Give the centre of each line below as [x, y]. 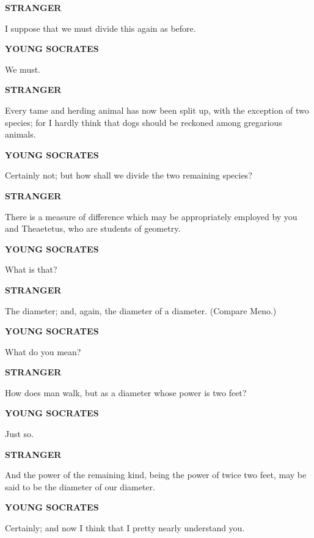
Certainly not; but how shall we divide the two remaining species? [129, 175]
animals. [20, 134]
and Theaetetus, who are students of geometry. [93, 228]
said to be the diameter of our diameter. [80, 486]
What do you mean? [43, 351]
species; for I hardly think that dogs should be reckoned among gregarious [144, 122]
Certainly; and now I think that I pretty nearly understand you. [125, 528]
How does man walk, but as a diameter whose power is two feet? [126, 392]
